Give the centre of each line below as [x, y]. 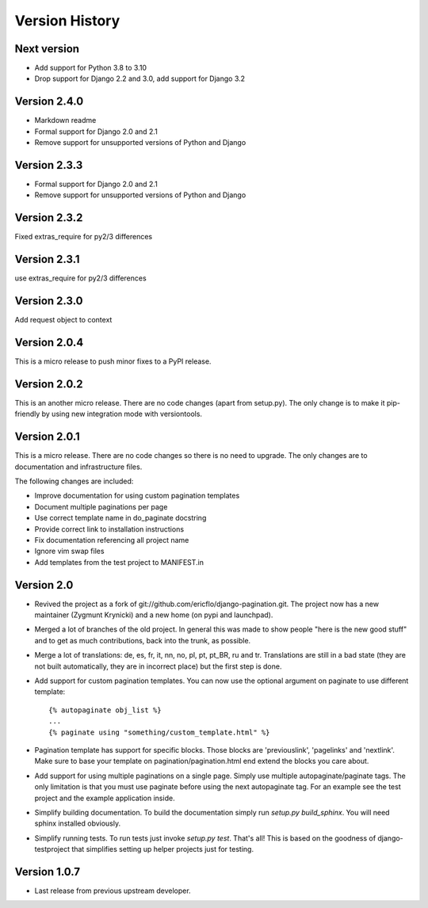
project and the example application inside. [105, 798]
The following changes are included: [74, 481]
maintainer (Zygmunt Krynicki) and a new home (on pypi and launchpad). [154, 615]
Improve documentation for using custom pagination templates [137, 496]
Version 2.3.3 [49, 165]
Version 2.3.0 [49, 301]
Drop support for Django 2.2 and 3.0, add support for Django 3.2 [140, 78]
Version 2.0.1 [48, 437]
